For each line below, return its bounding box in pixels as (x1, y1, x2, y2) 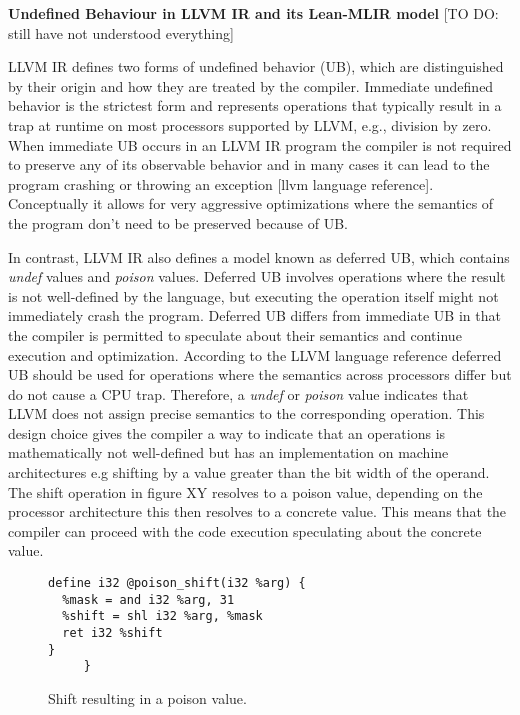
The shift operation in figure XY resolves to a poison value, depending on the (8, 481, 483, 502)
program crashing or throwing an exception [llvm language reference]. (8, 173, 434, 194)
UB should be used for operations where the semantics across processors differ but (8, 364, 512, 385)
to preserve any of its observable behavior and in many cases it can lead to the (8, 154, 490, 175)
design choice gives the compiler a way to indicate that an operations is (8, 422, 446, 443)
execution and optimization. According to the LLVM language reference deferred (8, 344, 502, 365)
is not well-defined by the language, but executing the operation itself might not (8, 285, 499, 306)
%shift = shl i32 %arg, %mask (62, 609, 263, 624)
